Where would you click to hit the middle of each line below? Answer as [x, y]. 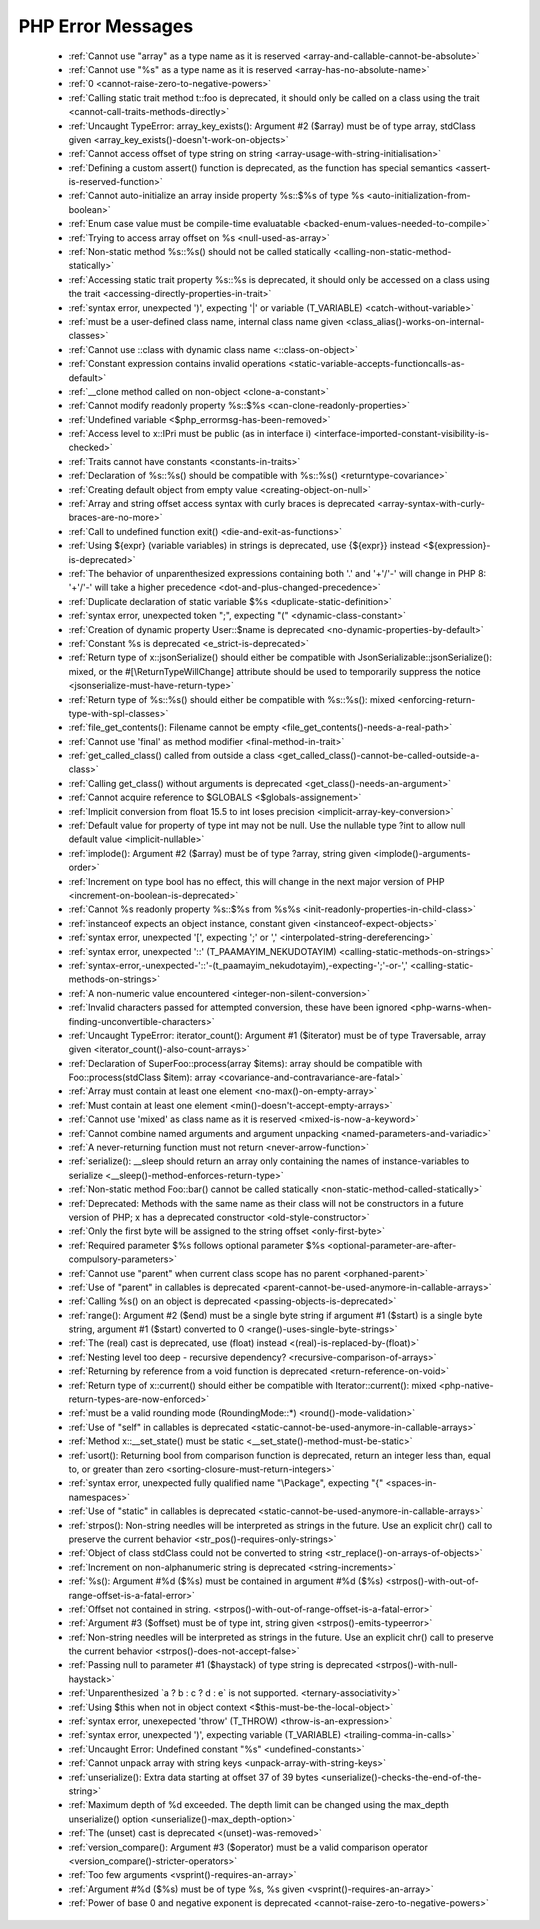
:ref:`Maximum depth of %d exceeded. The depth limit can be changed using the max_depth [259, 1805]
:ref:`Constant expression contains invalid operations [177, 364]
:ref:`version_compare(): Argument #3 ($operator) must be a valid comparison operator [248, 1847]
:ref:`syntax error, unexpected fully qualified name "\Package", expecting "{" [226, 1483]
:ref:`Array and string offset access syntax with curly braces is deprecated [221, 504]
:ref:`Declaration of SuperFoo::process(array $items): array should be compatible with [245, 1063]
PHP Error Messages [106, 26]
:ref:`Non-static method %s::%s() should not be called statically [200, 252]
